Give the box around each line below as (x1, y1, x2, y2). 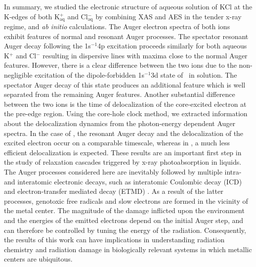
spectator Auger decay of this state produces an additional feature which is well (4, 79, 246, 89)
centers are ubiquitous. (4, 254, 73, 264)
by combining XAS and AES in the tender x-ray (95, 11, 242, 21)
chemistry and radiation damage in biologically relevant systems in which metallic (4, 244, 252, 254)
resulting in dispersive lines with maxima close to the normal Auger (43, 50, 248, 60)
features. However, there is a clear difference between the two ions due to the (4, 60, 237, 70)
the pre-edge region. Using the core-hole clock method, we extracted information (4, 108, 248, 119)
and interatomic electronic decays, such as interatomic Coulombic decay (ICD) (4, 176, 242, 186)
